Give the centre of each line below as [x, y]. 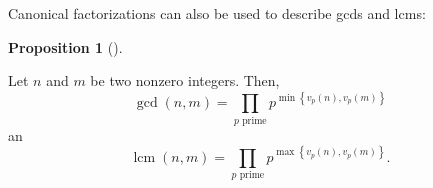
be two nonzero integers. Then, [185, 80]
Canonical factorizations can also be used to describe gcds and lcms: [217, 13]
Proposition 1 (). [65, 46]
